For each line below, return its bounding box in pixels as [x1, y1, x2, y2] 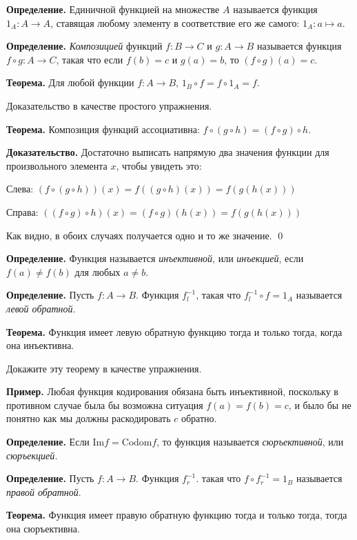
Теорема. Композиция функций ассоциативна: [6, 121, 200, 136]
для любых [74, 264, 121, 279]
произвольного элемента [6, 158, 108, 172]
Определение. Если [6, 434, 90, 449]
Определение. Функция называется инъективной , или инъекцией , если [6, 251, 304, 266]
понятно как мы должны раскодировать [6, 411, 171, 426]
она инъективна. [6, 338, 74, 352]
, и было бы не [288, 397, 351, 412]
